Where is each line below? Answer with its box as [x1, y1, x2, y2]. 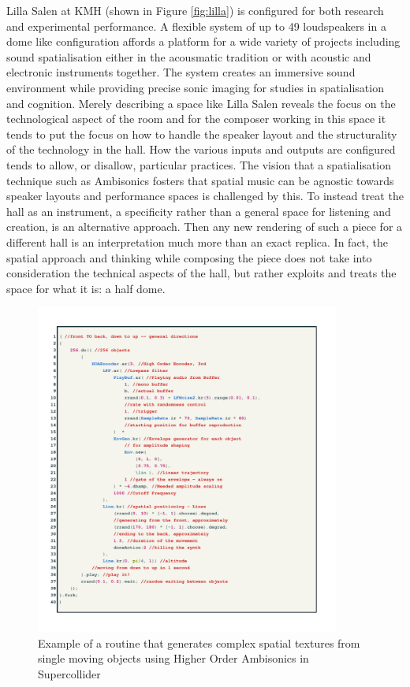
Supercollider [38, 665, 101, 681]
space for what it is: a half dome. [6, 280, 166, 296]
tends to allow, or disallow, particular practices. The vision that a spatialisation [6, 156, 391, 173]
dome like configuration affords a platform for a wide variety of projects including [6, 33, 401, 50]
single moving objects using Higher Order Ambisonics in [38, 650, 309, 667]
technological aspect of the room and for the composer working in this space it [6, 110, 386, 127]
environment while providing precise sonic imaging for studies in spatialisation [6, 79, 384, 95]
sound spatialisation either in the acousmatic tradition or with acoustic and [6, 48, 371, 65]
